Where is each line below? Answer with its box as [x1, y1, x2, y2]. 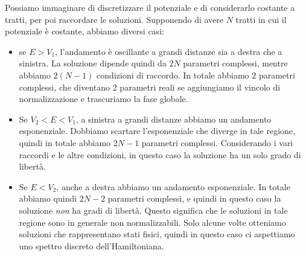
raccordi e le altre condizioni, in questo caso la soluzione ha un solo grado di [19, 148, 301, 161]
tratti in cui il [235, 13, 287, 25]
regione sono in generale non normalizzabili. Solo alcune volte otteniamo [19, 216, 286, 228]
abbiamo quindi [19, 192, 77, 205]
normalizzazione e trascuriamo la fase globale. [19, 92, 188, 105]
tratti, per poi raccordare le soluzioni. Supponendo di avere [5, 13, 224, 25]
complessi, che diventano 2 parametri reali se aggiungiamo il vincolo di [19, 80, 281, 93]
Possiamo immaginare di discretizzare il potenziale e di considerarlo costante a [5, 1, 295, 13]
